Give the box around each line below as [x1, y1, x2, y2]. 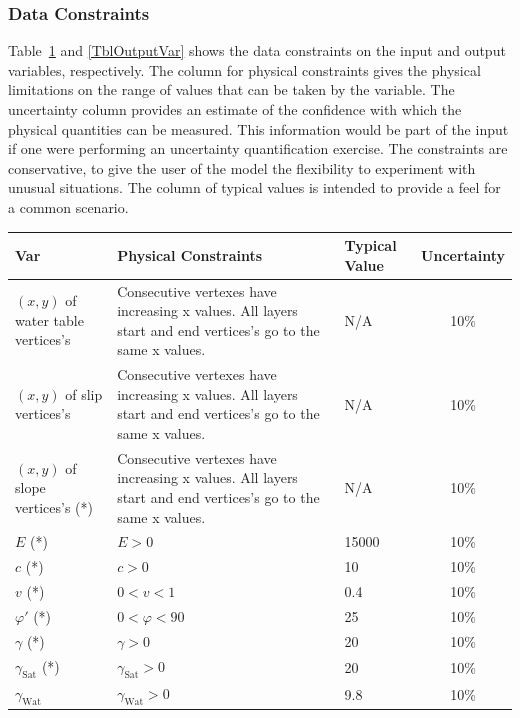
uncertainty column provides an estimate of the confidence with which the [8, 99, 462, 119]
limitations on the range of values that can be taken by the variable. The [8, 79, 455, 100]
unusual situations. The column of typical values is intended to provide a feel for [8, 177, 501, 198]
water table [15, 309, 84, 330]
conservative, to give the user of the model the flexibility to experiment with [8, 157, 476, 178]
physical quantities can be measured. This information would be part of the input [8, 118, 509, 139]
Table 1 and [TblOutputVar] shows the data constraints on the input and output [8, 40, 506, 61]
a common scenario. [8, 196, 129, 217]
